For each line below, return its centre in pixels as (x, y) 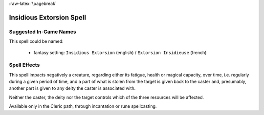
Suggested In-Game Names (43, 32)
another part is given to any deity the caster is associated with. (72, 88)
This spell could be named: (36, 41)
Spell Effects (24, 65)
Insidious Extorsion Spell (48, 17)
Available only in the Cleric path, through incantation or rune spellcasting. (83, 106)
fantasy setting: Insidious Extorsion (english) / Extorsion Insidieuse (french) (120, 52)
